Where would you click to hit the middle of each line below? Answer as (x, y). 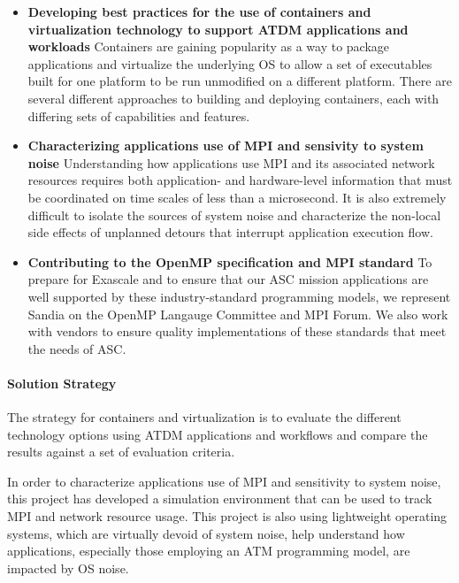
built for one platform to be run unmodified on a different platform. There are (240, 81)
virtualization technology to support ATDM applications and (218, 29)
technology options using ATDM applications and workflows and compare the (218, 434)
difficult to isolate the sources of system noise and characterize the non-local (234, 215)
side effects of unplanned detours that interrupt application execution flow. (230, 232)
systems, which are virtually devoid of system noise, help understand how (206, 533)
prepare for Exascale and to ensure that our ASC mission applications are (228, 279)
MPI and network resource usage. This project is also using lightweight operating (227, 516)
